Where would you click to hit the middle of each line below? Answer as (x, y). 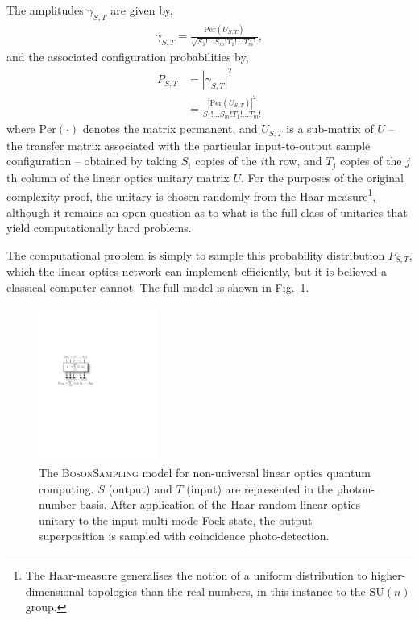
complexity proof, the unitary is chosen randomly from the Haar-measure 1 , (191, 195)
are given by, (142, 10)
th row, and (293, 161)
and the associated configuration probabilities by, (128, 56)
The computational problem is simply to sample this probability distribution (196, 254)
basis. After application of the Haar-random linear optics (220, 504)
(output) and (140, 488)
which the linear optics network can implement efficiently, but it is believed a (197, 271)
